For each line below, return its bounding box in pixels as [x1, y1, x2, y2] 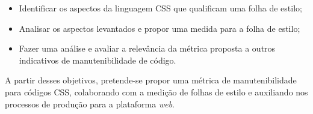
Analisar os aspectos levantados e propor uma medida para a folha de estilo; [19, 22, 300, 34]
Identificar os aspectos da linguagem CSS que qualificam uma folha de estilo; [19, 2, 302, 14]
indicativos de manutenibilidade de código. [19, 53, 176, 66]
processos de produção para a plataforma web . [5, 97, 175, 110]
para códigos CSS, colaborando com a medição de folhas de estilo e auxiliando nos [5, 85, 308, 98]
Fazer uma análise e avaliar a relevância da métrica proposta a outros [19, 42, 276, 55]
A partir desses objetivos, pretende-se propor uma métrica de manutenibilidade [5, 74, 297, 86]
